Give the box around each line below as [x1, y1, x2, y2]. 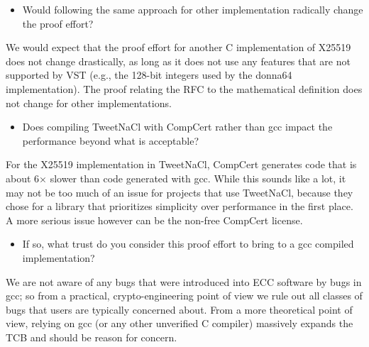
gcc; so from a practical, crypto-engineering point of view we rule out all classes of [6, 288, 363, 303]
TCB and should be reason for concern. [6, 329, 177, 344]
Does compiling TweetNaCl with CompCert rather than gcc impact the [22, 119, 333, 134]
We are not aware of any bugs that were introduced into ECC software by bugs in [6, 274, 362, 289]
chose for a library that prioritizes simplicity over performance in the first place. [6, 199, 353, 214]
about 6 [6, 170, 40, 185]
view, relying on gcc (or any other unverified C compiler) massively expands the [6, 316, 353, 331]
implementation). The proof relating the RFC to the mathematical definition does [6, 81, 363, 96]
